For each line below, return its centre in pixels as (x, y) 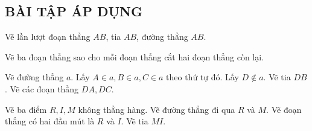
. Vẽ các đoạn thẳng (42, 88)
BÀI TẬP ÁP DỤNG (74, 11)
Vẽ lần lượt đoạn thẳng (48, 37)
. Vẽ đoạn (284, 109)
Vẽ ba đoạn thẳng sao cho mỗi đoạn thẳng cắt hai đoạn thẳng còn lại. (135, 56)
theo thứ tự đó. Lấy (202, 77)
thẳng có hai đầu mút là (50, 121)
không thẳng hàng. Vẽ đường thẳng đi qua (157, 109)
